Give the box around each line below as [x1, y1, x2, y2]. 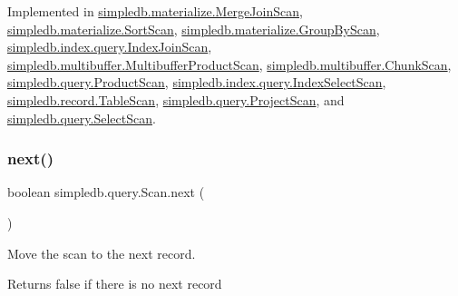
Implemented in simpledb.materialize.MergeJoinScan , [7, 2, 303, 20]
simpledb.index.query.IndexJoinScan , [7, 37, 212, 56]
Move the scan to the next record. [7, 243, 196, 262]
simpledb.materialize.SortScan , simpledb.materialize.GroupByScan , [7, 19, 380, 38]
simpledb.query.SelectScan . [7, 108, 156, 127]
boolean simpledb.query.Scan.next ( [7, 183, 205, 202]
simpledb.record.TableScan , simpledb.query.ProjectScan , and [7, 90, 345, 109]
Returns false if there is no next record [7, 274, 222, 293]
